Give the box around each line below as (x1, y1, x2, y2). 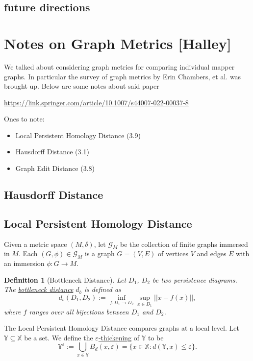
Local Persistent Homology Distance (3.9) (15, 130, 141, 140)
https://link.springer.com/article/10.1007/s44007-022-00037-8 (4, 97, 189, 107)
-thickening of (98, 332, 140, 342)
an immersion (4, 258, 45, 268)
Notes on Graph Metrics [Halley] (4, 33, 231, 53)
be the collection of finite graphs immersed (120, 239, 248, 249)
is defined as (84, 284, 121, 294)
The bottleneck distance (4, 284, 74, 294)
